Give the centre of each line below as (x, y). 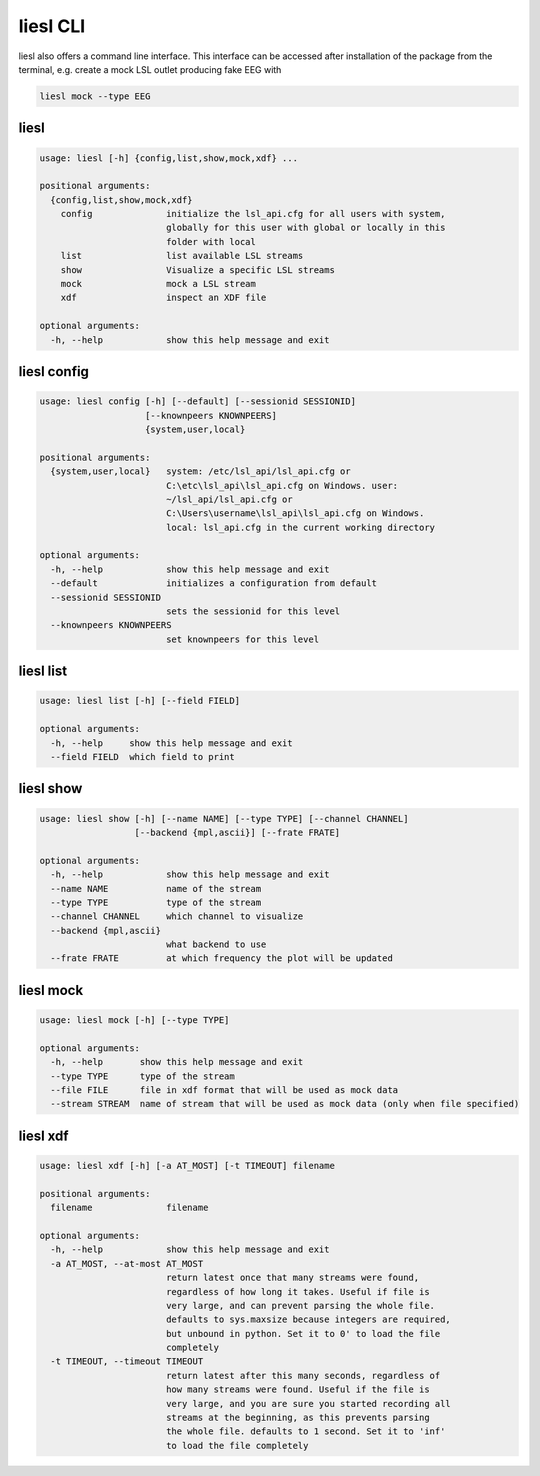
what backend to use (216, 944)
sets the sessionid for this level (253, 611)
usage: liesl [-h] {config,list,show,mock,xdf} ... (169, 158)
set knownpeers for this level (242, 639)
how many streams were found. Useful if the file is (297, 1389)
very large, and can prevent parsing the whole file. (300, 1305)
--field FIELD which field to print (142, 756)
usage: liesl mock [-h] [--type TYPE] (134, 1020)
